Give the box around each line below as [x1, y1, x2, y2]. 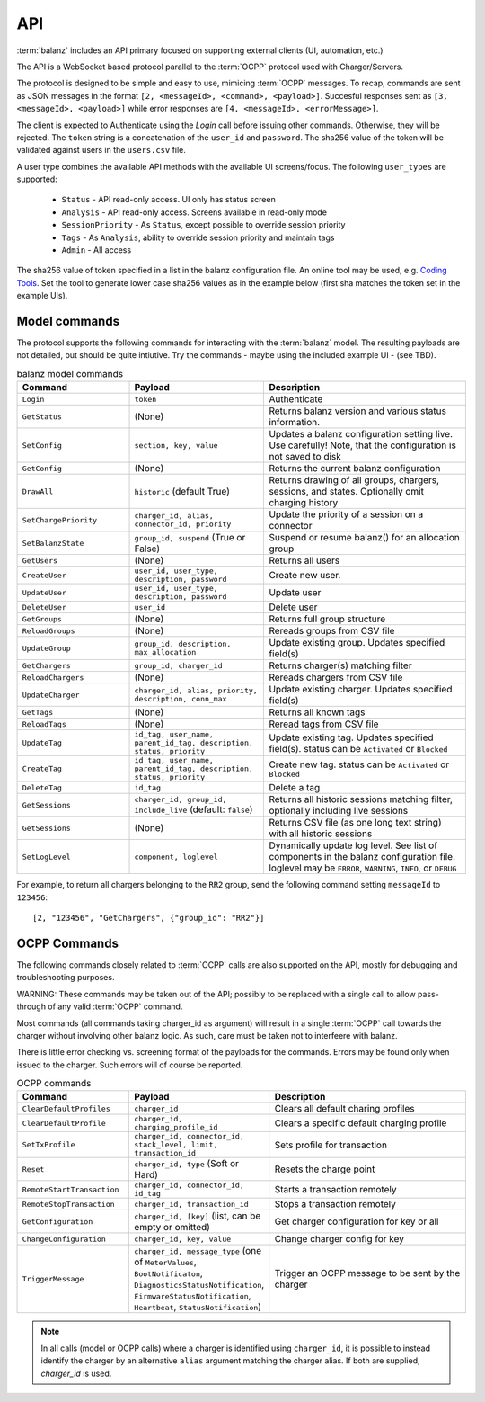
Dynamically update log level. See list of [269, 839, 438, 852]
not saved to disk [269, 451, 341, 463]
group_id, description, [134, 639, 232, 649]
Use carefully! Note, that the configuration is [269, 439, 457, 451]
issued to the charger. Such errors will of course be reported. [16, 1059, 243, 1070]
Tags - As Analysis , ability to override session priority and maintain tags [61, 232, 335, 243]
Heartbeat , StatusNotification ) [134, 1300, 262, 1313]
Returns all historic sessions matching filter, [269, 793, 454, 806]
